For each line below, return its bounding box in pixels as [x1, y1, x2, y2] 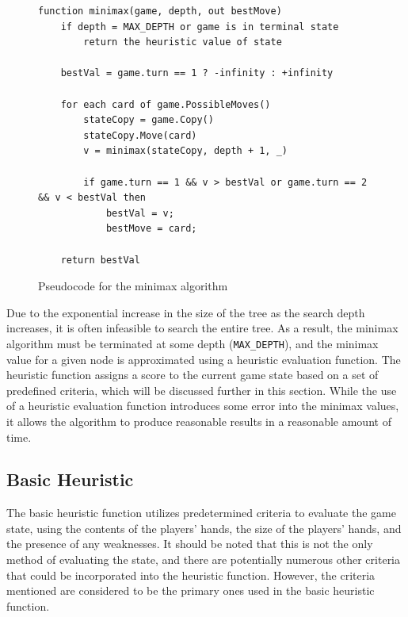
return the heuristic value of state [83, 36, 282, 48]
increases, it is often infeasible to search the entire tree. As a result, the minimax [6, 320, 398, 336]
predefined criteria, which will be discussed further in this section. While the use [6, 381, 397, 398]
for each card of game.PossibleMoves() [60, 98, 271, 110]
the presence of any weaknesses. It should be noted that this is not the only [6, 535, 373, 552]
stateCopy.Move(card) [83, 129, 197, 141]
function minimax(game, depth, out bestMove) [38, 6, 282, 17]
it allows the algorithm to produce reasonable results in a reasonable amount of [6, 412, 391, 429]
